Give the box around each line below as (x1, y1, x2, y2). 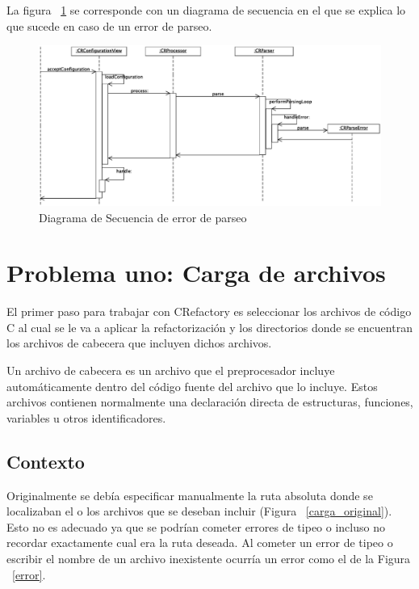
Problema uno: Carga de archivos (6, 256, 386, 289)
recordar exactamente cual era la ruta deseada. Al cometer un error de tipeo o (6, 534, 393, 551)
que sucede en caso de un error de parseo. (6, 17, 212, 34)
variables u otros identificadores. (6, 409, 166, 426)
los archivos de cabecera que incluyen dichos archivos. (6, 334, 272, 351)
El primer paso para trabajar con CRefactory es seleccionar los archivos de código (6, 303, 412, 320)
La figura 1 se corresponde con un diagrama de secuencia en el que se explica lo (6, 2, 406, 18)
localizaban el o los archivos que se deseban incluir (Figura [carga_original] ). (6, 503, 392, 520)
